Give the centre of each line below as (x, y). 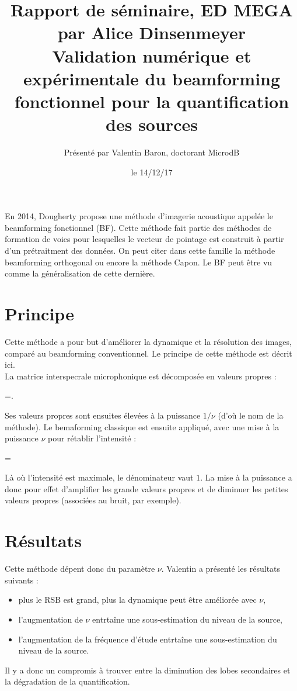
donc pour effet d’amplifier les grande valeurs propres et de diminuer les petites (146, 488)
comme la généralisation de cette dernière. (80, 273)
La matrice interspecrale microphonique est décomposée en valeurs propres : (141, 376)
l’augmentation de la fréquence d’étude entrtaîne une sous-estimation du (148, 639)
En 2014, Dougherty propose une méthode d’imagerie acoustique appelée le (139, 216)
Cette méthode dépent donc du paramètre (80, 569)
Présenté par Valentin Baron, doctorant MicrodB (152, 152)
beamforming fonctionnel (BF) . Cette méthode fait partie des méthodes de (138, 227)
